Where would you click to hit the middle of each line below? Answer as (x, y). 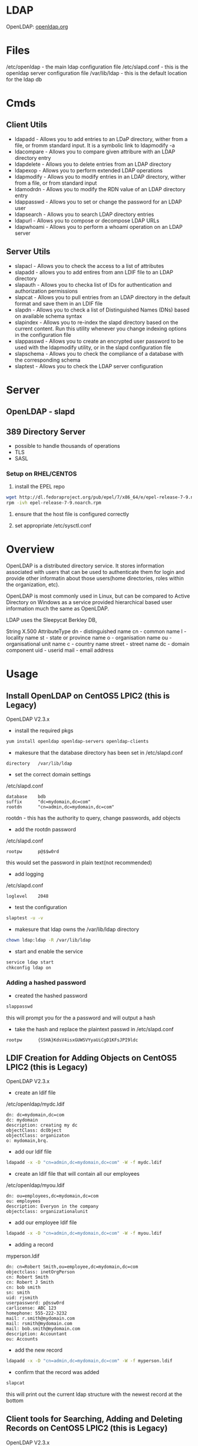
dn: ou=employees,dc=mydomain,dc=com (52, 1196)
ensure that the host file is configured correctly (72, 514)
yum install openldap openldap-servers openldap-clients (77, 742)
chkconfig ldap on (29, 968)
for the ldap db (24, 79)
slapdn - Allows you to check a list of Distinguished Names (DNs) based (102, 310)
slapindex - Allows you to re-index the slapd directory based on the (96, 322)
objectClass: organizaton (38, 1136)
